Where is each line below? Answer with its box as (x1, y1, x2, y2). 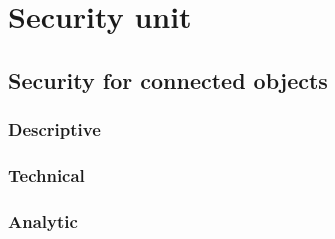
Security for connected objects (8, 64, 328, 95)
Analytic (8, 208, 78, 233)
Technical (8, 162, 85, 187)
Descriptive (8, 117, 101, 142)
